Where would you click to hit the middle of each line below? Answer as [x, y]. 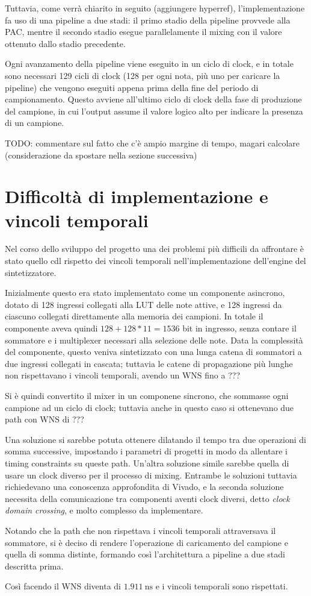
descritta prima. [34, 566]
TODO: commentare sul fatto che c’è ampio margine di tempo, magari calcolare [152, 143]
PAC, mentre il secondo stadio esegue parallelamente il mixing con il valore [143, 32]
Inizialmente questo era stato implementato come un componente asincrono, [145, 293]
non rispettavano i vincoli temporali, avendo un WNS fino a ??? [123, 375]
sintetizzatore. [31, 272]
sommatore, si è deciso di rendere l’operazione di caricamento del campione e [146, 542]
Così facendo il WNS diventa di [63, 586]
